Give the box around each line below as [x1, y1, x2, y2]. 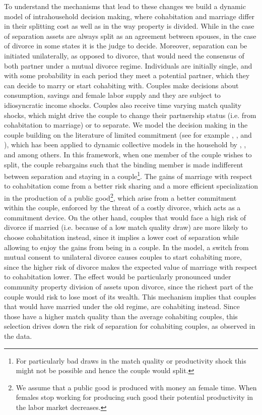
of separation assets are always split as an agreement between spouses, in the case [4, 30, 256, 41]
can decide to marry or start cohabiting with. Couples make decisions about [4, 80, 239, 90]
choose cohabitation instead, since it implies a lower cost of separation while [4, 231, 239, 242]
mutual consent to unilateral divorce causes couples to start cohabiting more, [4, 252, 242, 262]
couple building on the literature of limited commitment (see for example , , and [4, 129, 252, 140]
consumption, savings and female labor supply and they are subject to [4, 90, 221, 100]
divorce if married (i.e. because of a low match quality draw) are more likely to [4, 222, 248, 232]
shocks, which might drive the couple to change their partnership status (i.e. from [4, 109, 256, 120]
